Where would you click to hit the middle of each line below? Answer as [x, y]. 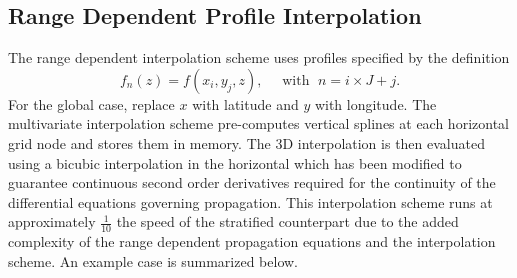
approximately [52, 221]
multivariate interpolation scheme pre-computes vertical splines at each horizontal [258, 123]
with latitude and [245, 103]
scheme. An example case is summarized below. [153, 260]
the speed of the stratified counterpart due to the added [287, 221]
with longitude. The [375, 103]
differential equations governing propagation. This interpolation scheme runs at [250, 201]
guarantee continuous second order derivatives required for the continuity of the [252, 182]
